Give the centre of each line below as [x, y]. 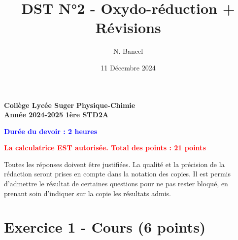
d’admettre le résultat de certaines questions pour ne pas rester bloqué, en [116, 184]
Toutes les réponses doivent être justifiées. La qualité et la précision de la [114, 164]
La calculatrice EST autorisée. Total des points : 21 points [105, 148]
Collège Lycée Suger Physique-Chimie [70, 105]
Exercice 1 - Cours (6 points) [105, 227]
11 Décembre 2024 [128, 67]
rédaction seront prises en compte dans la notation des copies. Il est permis [117, 174]
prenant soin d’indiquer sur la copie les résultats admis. [87, 193]
